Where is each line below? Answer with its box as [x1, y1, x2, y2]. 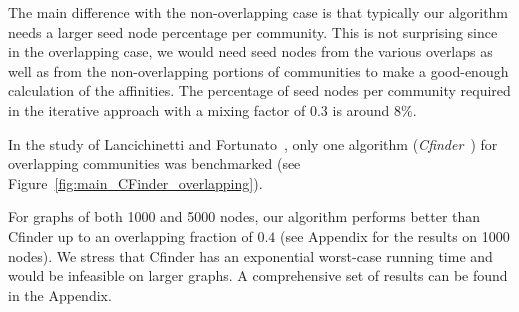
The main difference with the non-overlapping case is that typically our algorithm [8, 2, 509, 22]
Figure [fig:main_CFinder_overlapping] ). [8, 172, 263, 193]
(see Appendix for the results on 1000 [280, 225, 510, 246]
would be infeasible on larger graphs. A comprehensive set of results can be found [8, 265, 508, 286]
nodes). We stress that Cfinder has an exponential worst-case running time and [8, 245, 493, 266]
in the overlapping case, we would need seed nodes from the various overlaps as [8, 41, 493, 62]
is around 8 [332, 99, 402, 120]
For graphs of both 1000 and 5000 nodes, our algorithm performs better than [8, 206, 481, 227]
